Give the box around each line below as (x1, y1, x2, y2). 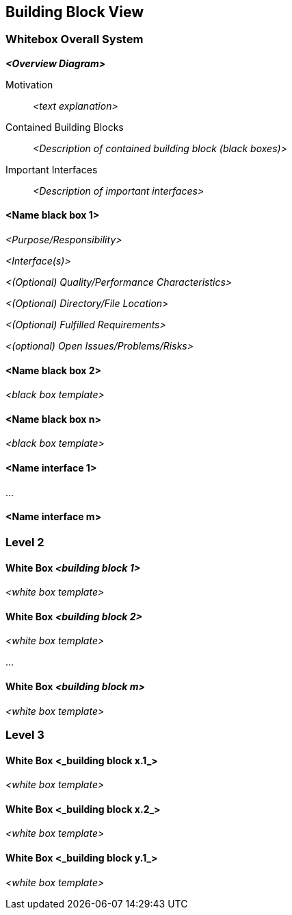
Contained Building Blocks (5, 121, 124, 133)
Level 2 (5, 535, 44, 549)
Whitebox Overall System (5, 32, 144, 47)
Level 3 (5, 727, 44, 742)
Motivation (5, 78, 53, 90)
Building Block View (5, 3, 144, 21)
